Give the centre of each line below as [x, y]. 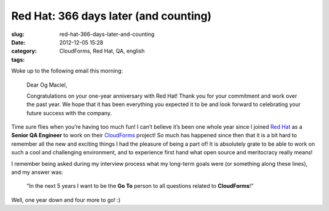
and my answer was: [37, 172]
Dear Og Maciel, [47, 85]
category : [24, 51]
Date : [18, 42]
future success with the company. [69, 113]
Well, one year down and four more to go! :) [66, 200]
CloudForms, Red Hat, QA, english [102, 51]
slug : [18, 34]
